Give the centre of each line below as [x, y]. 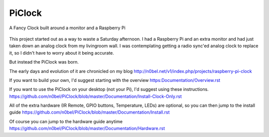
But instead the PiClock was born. [44, 62]
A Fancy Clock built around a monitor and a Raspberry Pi [67, 28]
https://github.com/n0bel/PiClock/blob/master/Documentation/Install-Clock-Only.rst [95, 96]
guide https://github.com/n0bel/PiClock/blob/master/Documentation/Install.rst [89, 112]
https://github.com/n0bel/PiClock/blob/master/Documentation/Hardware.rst [87, 129]
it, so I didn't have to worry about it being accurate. [62, 53]
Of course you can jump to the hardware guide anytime [66, 121]
